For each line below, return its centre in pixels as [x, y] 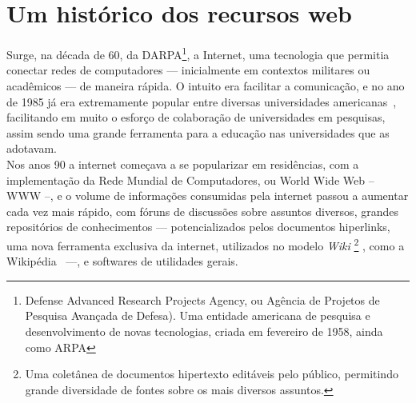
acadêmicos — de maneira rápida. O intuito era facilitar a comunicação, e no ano [206, 85]
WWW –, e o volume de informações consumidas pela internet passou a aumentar [208, 196]
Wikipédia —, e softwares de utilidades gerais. [122, 261]
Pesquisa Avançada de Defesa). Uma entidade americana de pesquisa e [198, 315]
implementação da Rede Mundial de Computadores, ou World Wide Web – [190, 180]
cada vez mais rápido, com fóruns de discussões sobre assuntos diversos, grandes [202, 211]
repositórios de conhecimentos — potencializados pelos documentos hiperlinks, [198, 227]
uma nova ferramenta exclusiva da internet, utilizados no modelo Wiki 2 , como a [206, 244]
